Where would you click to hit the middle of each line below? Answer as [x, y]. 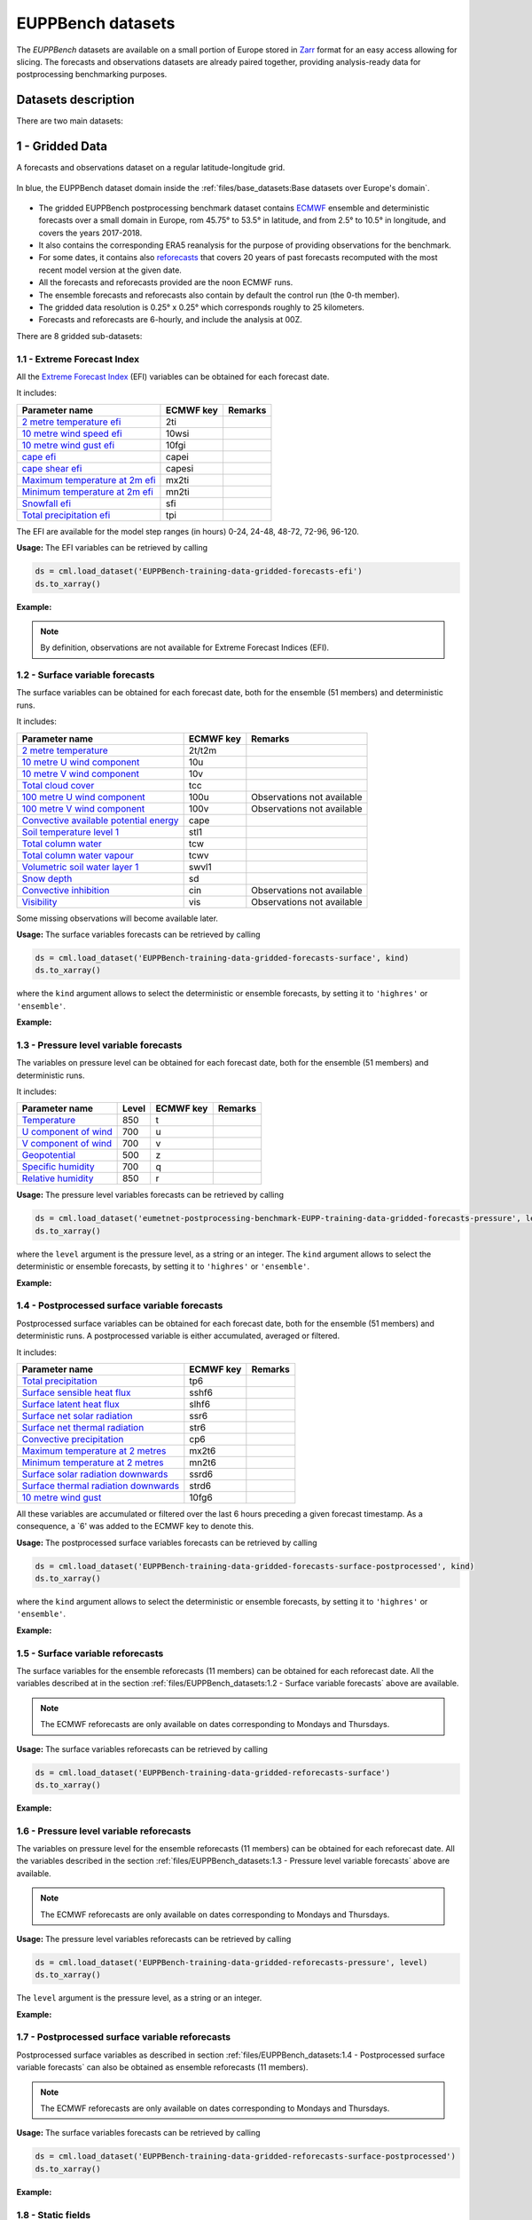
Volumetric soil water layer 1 [80, 867]
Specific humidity [58, 1167]
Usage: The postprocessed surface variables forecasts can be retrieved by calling [167, 1542]
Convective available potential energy [100, 820]
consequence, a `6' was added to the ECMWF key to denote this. [135, 1526]
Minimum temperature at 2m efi [88, 491]
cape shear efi [52, 468]
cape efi [39, 456]
